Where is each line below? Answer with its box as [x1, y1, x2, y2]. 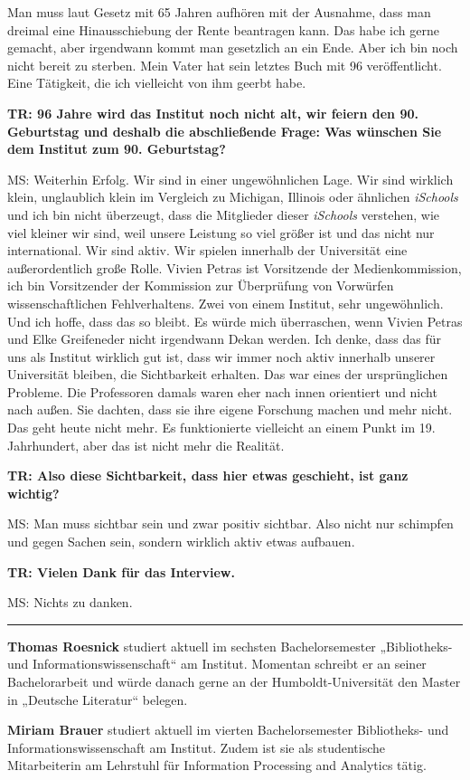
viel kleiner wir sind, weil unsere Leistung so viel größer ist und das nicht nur [7, 223, 435, 242]
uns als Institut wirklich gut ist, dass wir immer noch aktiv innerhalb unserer [7, 347, 436, 366]
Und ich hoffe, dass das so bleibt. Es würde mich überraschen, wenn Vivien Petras [7, 311, 463, 330]
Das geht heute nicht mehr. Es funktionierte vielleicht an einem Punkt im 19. [7, 418, 436, 437]
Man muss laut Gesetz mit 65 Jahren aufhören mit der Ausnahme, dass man [7, 3, 431, 21]
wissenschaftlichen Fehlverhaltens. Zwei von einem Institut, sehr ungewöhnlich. [7, 293, 444, 312]
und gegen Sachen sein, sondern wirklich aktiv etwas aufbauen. [7, 532, 355, 551]
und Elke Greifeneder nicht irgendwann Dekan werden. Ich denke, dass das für [7, 329, 442, 348]
